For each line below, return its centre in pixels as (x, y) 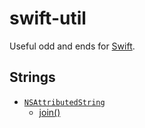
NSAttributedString (64, 102)
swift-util (48, 18)
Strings (32, 77)
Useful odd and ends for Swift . (72, 46)
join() (49, 112)
